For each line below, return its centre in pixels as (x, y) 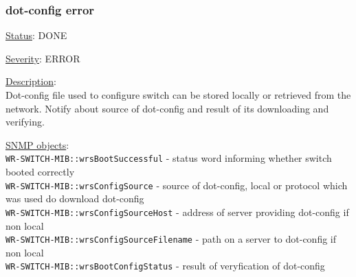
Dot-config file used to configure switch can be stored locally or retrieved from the (178, 95)
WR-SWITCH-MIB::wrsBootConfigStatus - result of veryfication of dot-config (165, 266)
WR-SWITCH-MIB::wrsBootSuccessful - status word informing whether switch (169, 158)
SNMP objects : (37, 144)
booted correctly (40, 172)
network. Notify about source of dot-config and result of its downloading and (167, 108)
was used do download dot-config (75, 198)
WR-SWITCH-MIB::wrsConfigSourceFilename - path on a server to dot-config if (171, 239)
